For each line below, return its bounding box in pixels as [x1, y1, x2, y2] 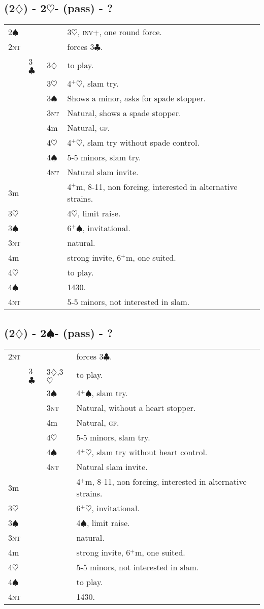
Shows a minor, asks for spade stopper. [67, 92, 206, 104]
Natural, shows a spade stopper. [67, 107, 181, 119]
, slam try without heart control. [91, 446, 208, 458]
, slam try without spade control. [82, 136, 200, 149]
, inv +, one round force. [77, 26, 162, 38]
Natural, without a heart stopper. [76, 402, 196, 414]
